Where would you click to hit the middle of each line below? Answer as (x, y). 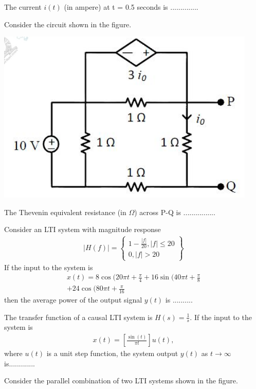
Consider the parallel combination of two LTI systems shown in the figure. (121, 381)
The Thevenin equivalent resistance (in (65, 212)
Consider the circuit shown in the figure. (68, 24)
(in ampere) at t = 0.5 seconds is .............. (131, 7)
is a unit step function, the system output (112, 353)
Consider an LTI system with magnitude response (83, 229)
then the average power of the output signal (73, 300)
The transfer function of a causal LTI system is (78, 317)
